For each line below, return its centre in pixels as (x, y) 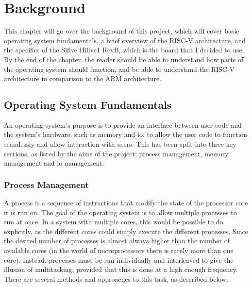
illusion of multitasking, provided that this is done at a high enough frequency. (121, 269)
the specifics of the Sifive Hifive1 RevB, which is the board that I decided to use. (124, 50)
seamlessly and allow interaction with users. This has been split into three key (120, 144)
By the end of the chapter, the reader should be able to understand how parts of (124, 59)
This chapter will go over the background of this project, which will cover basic (122, 31)
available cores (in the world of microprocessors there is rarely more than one (119, 250)
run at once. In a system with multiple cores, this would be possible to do (114, 222)
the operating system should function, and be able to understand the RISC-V (119, 69)
